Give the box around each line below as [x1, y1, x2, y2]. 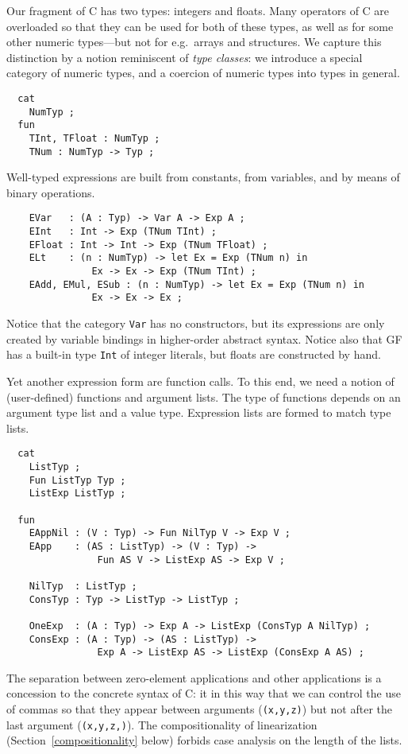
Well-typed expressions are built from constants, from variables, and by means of [6, 169, 400, 185]
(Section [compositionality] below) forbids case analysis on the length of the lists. [6, 732, 402, 748]
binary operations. [6, 184, 95, 200]
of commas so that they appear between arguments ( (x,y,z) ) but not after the [6, 701, 393, 717]
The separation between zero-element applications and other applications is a [6, 669, 382, 686]
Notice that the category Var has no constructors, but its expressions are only [6, 315, 385, 332]
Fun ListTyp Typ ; [29, 474, 126, 486]
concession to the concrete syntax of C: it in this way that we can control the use [6, 685, 401, 702]
